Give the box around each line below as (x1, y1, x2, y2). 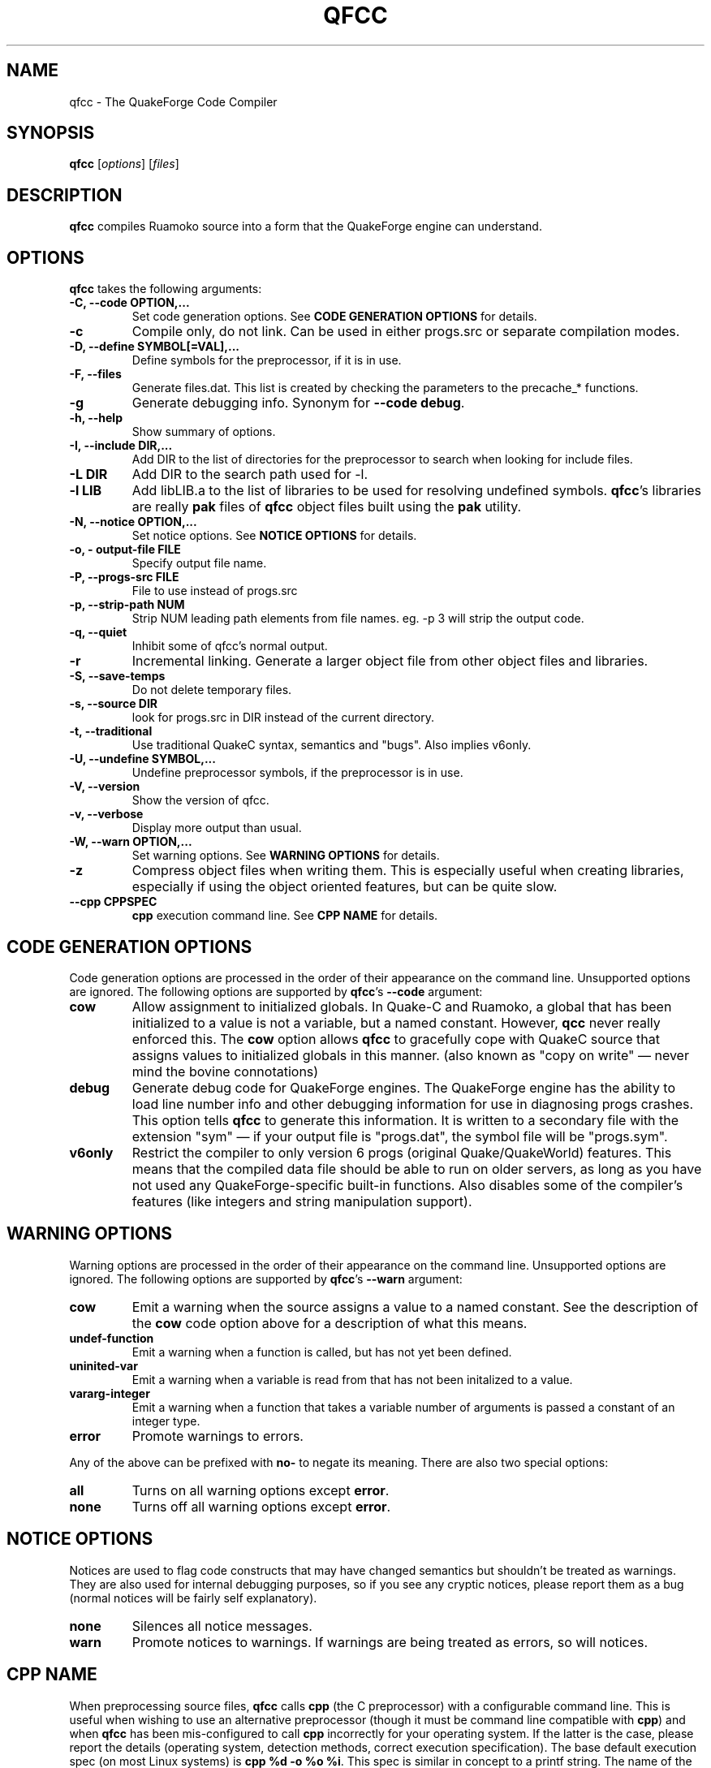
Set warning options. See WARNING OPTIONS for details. (131, 848, 440, 863)
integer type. (131, 1413, 200, 1428)
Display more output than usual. (131, 821, 302, 835)
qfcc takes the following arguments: (69, 282, 262, 296)
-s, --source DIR (69, 696, 158, 711)
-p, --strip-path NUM (69, 597, 185, 612)
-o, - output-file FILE (69, 542, 181, 557)
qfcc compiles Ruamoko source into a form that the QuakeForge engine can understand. (69, 219, 542, 234)
